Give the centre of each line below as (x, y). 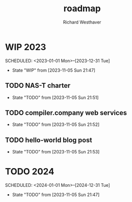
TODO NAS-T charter (38, 86)
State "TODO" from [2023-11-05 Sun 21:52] (56, 125)
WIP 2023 (26, 47)
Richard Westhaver (82, 22)
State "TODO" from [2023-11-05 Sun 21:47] (56, 195)
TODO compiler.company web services (66, 113)
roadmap (82, 9)
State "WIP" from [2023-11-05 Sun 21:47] (54, 70)
